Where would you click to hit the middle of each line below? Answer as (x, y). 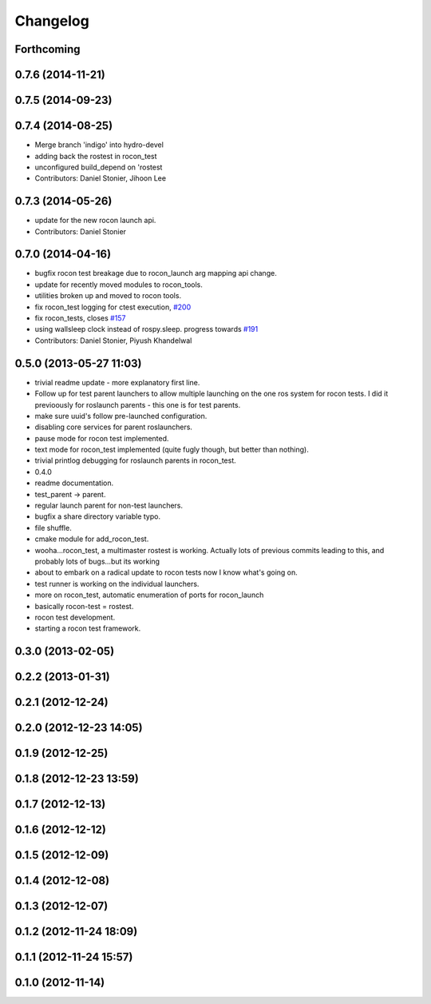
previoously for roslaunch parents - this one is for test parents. (138, 404)
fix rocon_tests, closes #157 (80, 318)
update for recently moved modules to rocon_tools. (119, 285)
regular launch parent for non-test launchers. (109, 506)
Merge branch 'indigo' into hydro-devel (99, 145)
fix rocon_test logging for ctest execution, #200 (113, 307)
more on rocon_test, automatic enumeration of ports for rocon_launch (149, 595)
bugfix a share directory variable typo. (98, 516)
